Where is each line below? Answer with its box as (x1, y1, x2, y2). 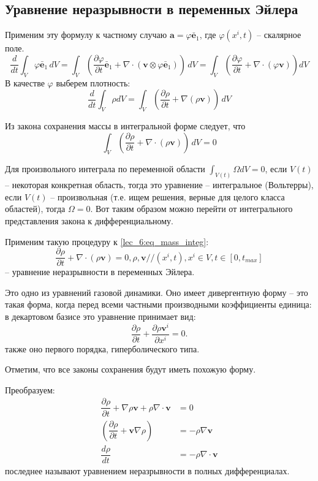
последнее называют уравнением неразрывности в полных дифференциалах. (5, 464, 290, 477)
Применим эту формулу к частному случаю (5, 28, 167, 41)
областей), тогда (5, 202, 66, 215)
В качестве (5, 76, 45, 89)
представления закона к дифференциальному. (5, 214, 174, 227)
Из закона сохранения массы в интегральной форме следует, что (5, 119, 246, 132)
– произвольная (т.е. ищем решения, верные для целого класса (50, 190, 285, 203)
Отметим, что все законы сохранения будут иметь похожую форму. (5, 363, 256, 376)
